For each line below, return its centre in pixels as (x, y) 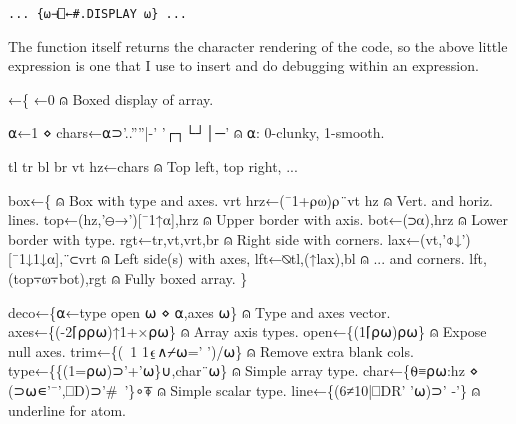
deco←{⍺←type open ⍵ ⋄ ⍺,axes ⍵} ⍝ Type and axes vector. (199, 311)
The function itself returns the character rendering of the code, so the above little (258, 45)
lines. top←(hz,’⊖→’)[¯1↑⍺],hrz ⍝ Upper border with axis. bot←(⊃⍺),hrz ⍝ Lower (258, 219)
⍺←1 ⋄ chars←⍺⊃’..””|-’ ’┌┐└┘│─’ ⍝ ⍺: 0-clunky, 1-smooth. (196, 132)
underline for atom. (67, 409)
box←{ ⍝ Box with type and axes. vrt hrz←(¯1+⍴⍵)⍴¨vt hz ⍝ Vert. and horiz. (251, 199)
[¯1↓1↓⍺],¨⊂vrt (52, 258)
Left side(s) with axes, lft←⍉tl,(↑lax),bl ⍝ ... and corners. (289, 258)
